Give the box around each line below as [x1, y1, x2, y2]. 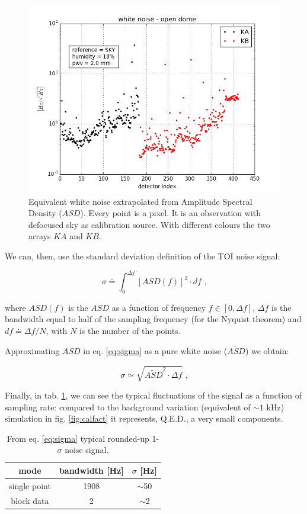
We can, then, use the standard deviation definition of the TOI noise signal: [5, 249, 280, 262]
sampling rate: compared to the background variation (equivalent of [5, 400, 251, 413]
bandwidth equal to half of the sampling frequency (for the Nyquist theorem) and [5, 313, 302, 325]
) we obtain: [245, 344, 289, 356]
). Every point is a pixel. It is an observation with [80, 207, 261, 219]
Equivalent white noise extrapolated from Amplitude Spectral [28, 195, 252, 207]
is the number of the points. [79, 325, 181, 337]
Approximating [5, 344, 60, 356]
